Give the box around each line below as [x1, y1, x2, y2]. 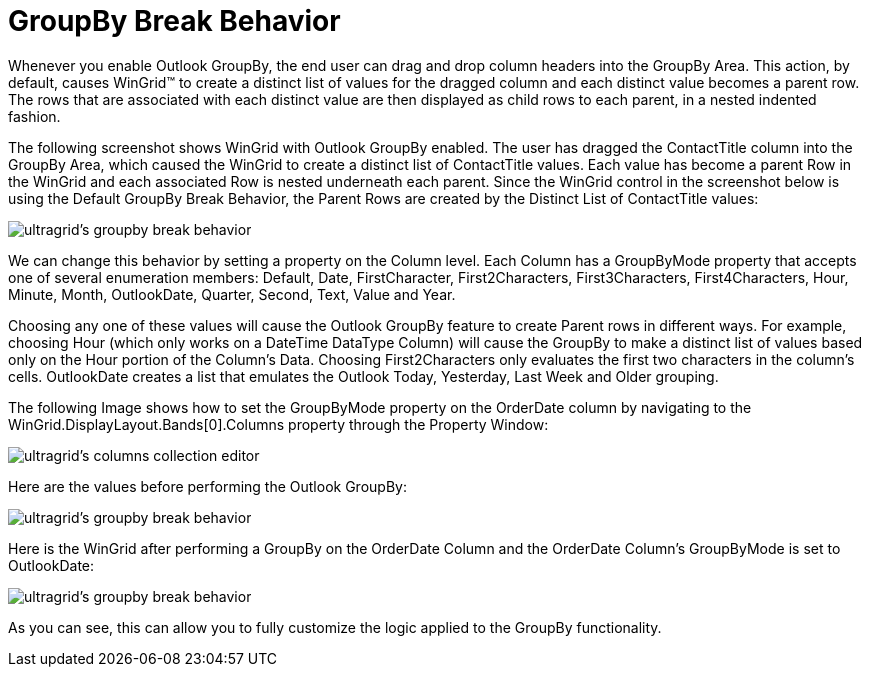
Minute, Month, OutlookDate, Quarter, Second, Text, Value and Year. [8, 285, 456, 303]
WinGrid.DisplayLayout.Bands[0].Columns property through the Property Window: [8, 415, 549, 433]
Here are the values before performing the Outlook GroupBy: [8, 477, 407, 495]
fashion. [8, 107, 61, 125]
